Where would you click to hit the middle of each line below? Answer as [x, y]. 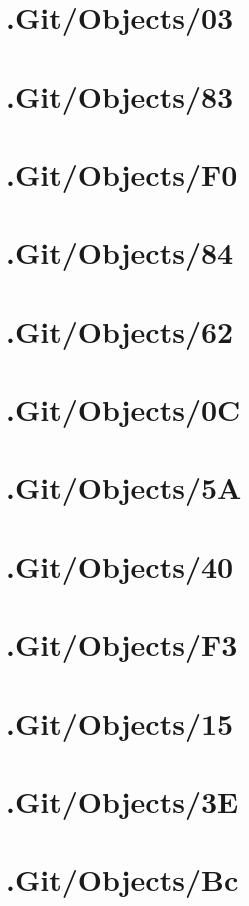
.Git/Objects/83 [120, 95]
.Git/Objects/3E [122, 800]
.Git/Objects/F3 [122, 644]
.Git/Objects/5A [124, 487]
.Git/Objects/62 [120, 330]
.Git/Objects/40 [120, 565]
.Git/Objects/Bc [122, 879]
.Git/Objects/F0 [122, 173]
